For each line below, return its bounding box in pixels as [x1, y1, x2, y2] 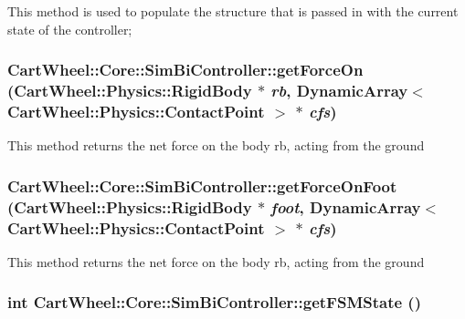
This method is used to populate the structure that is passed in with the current [7, 2, 459, 20]
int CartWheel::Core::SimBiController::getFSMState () [7, 291, 421, 314]
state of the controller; [7, 19, 132, 38]
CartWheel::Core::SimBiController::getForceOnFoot [7, 174, 397, 197]
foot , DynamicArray [270, 195, 421, 218]
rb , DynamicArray [270, 79, 408, 102]
